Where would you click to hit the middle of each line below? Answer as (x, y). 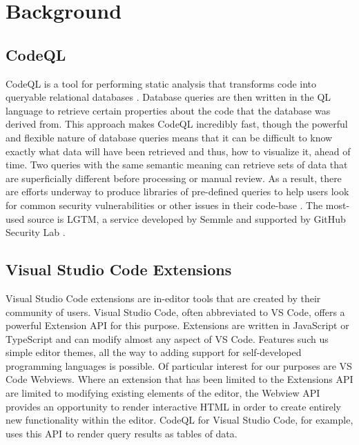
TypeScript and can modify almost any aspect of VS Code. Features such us (167, 338)
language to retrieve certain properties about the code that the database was (168, 110)
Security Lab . (36, 232)
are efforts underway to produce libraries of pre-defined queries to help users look (177, 191)
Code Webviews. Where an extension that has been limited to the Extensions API (179, 379)
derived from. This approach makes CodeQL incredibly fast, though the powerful (177, 124)
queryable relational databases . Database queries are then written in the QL (168, 97)
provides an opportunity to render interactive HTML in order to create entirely (173, 406)
